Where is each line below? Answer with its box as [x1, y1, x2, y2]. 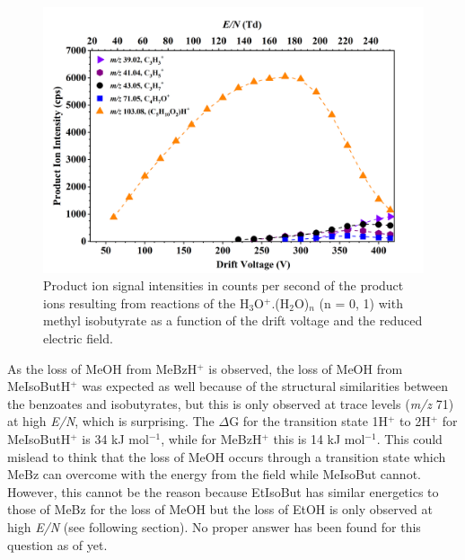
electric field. [43, 329, 113, 348]
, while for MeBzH [161, 429, 262, 448]
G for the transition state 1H [229, 412, 389, 431]
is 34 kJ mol [82, 429, 149, 448]
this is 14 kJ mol [273, 429, 365, 448]
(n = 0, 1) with [319, 293, 403, 312]
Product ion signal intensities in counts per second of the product [43, 276, 404, 295]
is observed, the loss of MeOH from [208, 359, 403, 378]
